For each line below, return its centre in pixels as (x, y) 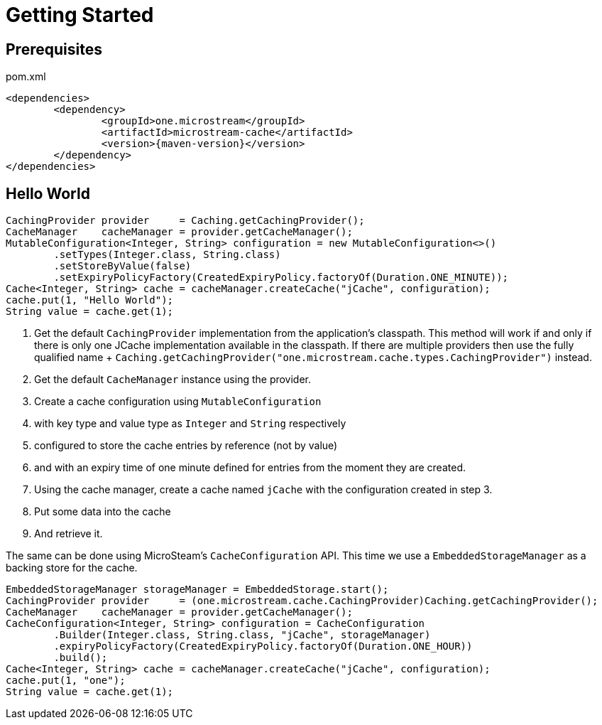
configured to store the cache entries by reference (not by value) (186, 446)
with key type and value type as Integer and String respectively (190, 424)
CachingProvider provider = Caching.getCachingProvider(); (185, 221)
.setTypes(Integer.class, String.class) (167, 255)
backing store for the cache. (72, 568)
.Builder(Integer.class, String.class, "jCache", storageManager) (242, 635)
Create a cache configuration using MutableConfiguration (178, 402)
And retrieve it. (69, 534)
